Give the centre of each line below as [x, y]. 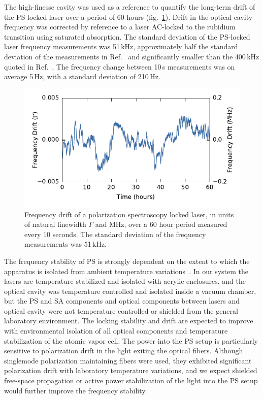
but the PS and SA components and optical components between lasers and [122, 301]
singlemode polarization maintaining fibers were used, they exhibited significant [128, 360]
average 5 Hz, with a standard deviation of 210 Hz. [82, 76]
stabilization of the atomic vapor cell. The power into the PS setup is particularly [131, 340]
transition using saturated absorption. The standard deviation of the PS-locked [127, 36]
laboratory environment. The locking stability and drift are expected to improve [129, 321]
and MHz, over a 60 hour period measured [161, 224]
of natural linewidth [55, 224]
